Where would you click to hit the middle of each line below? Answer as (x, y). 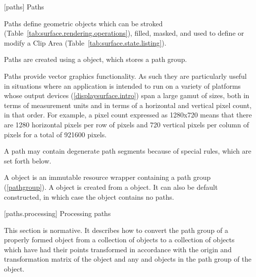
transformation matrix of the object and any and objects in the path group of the (128, 259)
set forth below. (28, 160)
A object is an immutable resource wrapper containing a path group (107, 177)
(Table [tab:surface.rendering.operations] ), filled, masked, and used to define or (124, 33)
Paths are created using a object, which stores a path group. (96, 59)
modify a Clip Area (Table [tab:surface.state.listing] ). (85, 42)
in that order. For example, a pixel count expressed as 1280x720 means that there (128, 115)
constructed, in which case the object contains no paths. (89, 196)
